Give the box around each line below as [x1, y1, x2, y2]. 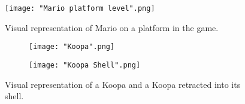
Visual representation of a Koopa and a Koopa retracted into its [5, 78, 241, 90]
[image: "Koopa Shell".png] [29, 60, 141, 69]
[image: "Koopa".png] [29, 42, 115, 51]
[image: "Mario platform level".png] [5, 4, 155, 13]
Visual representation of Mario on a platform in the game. [5, 21, 219, 33]
